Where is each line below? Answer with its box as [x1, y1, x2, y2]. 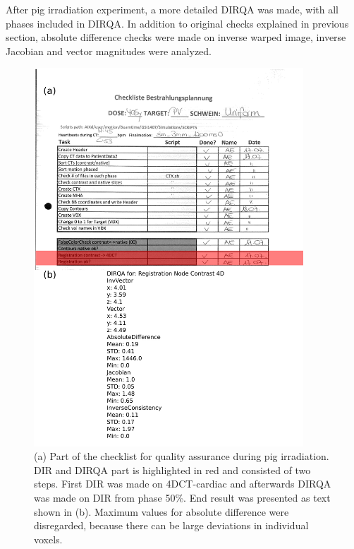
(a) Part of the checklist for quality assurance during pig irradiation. [34, 449, 329, 464]
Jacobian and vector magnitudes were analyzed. [6, 43, 212, 58]
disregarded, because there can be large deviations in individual [34, 518, 309, 533]
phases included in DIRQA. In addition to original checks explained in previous [6, 16, 349, 30]
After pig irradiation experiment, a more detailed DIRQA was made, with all [6, 2, 338, 16]
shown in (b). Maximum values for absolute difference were [34, 504, 289, 519]
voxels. [34, 531, 63, 546]
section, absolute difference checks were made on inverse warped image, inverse [6, 30, 346, 45]
